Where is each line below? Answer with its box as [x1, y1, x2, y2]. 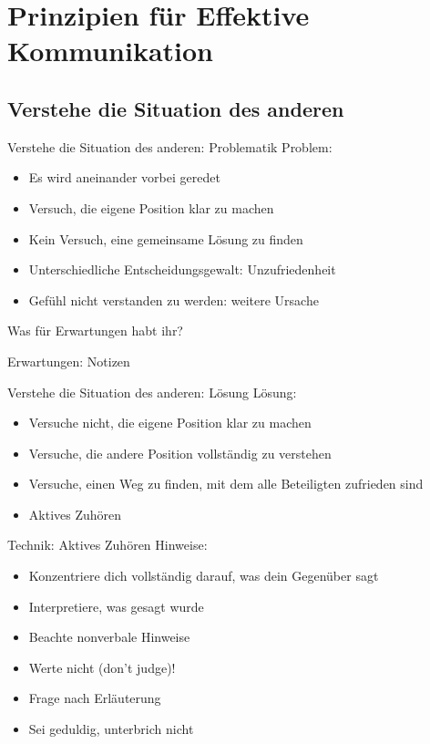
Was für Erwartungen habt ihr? [7, 321, 183, 340]
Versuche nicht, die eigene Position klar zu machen [28, 413, 312, 432]
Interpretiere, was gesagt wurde [28, 596, 204, 615]
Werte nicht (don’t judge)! [28, 657, 176, 677]
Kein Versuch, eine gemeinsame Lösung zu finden [28, 229, 303, 248]
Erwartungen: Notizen [7, 351, 130, 370]
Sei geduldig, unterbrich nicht [28, 719, 194, 739]
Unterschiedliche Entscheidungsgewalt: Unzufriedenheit [28, 260, 336, 279]
